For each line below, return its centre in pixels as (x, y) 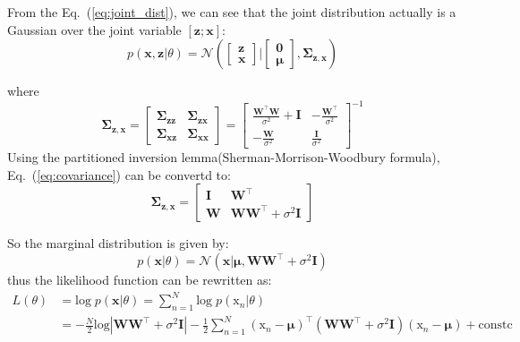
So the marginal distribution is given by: (118, 243)
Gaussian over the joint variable (94, 29)
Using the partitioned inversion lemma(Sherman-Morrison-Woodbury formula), (224, 157)
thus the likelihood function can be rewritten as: (140, 279)
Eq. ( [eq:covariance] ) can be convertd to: (119, 174)
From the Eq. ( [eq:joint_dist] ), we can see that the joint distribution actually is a (232, 12)
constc (495, 325)
